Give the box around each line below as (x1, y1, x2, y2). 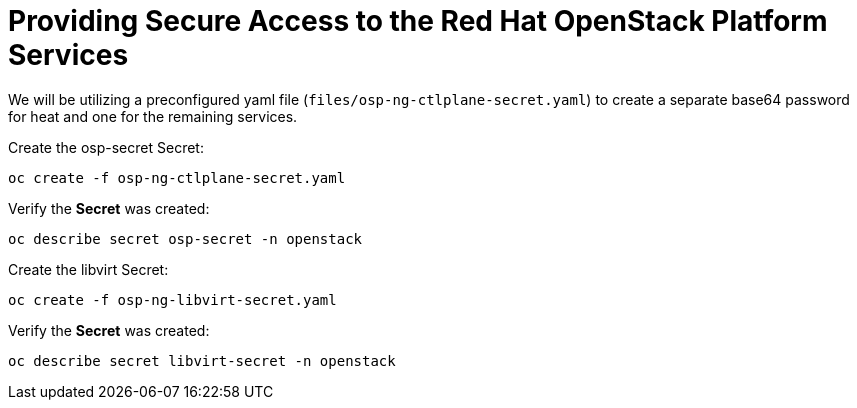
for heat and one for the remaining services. (8, 107, 298, 125)
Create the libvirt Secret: (8, 260, 169, 278)
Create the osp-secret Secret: (8, 138, 204, 156)
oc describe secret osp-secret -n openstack (8, 230, 363, 247)
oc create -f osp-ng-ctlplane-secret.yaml (8, 169, 346, 186)
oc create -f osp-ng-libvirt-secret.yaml (8, 291, 337, 308)
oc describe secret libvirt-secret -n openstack (8, 352, 396, 369)
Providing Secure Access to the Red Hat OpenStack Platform (8, 4, 828, 38)
